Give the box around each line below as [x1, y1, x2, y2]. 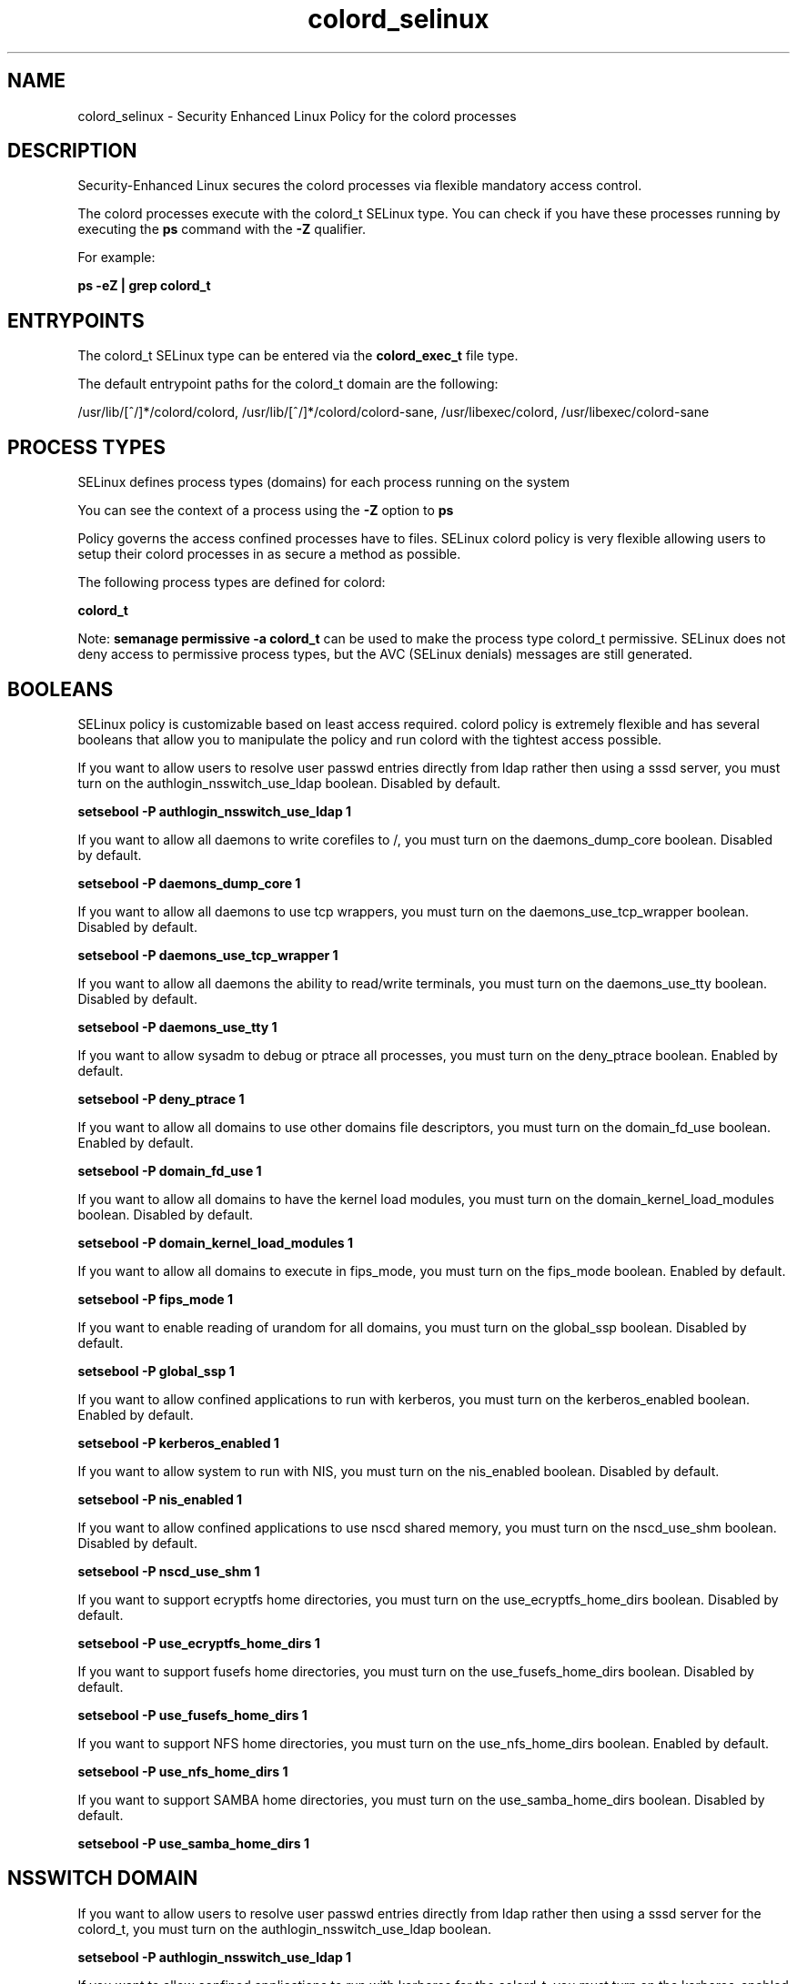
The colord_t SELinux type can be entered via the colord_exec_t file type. [77, 348, 519, 364]
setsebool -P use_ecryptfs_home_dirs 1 [77, 1635, 320, 1651]
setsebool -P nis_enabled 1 [77, 1491, 243, 1507]
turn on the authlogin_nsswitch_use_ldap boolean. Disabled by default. [77, 774, 501, 791]
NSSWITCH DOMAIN [7, 1867, 198, 1890]
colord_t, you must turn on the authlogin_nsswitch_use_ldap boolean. [77, 1920, 492, 1937]
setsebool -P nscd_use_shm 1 [77, 1563, 260, 1579]
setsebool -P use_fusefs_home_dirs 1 [77, 1706, 308, 1723]
